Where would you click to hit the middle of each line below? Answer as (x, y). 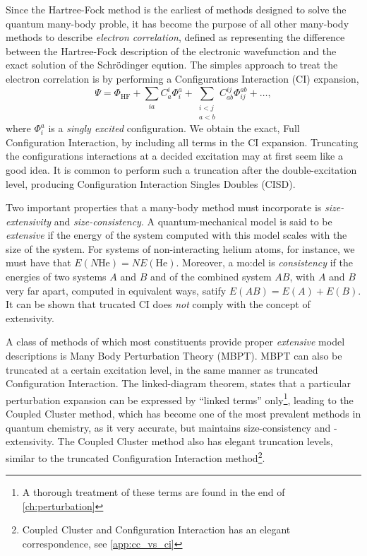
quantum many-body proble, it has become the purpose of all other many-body (178, 23)
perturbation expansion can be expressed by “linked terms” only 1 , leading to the (180, 398)
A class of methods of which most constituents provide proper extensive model (175, 342)
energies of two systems (56, 277)
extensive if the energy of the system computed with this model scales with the (176, 235)
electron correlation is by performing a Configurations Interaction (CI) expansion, (182, 78)
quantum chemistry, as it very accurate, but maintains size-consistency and (168, 427)
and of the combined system (211, 277)
